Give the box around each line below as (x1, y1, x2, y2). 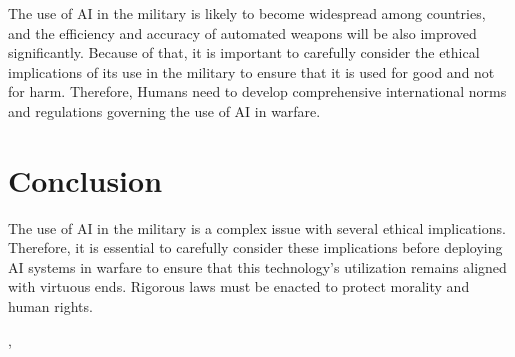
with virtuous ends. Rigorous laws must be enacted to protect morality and (8, 276, 470, 297)
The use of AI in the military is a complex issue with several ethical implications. (8, 217, 506, 238)
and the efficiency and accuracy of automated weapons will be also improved (8, 22, 477, 43)
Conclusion (8, 159, 163, 200)
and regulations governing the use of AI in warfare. (8, 100, 321, 121)
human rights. (8, 296, 93, 317)
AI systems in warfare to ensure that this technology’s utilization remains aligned (8, 256, 507, 277)
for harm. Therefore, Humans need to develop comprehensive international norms (8, 81, 507, 102)
